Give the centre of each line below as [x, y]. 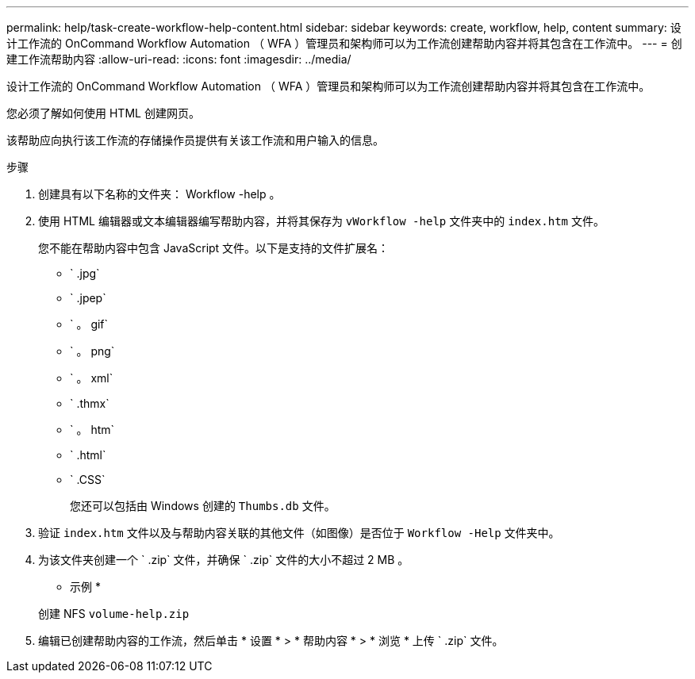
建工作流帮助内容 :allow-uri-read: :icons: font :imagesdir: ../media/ [179, 59]
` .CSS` [88, 480]
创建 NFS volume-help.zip [114, 614]
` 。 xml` [92, 378]
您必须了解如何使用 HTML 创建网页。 [103, 113]
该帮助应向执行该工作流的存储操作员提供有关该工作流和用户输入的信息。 [195, 140]
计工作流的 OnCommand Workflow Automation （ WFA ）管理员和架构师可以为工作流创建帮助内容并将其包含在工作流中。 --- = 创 [344, 43]
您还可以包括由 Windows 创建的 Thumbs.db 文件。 [203, 506]
